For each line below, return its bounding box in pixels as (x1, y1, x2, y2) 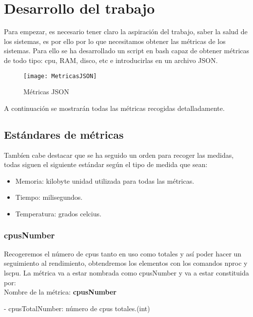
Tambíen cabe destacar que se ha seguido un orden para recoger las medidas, (4, 149, 234, 160)
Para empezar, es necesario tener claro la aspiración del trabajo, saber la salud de (4, 26, 248, 37)
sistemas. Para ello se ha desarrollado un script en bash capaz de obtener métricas (4, 45, 250, 56)
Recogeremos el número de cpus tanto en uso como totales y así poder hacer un (4, 248, 242, 258)
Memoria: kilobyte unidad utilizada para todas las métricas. (15, 175, 195, 186)
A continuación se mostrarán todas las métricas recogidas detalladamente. (4, 103, 225, 113)
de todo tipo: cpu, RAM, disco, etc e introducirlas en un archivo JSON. (4, 55, 218, 65)
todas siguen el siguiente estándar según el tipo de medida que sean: (4, 159, 208, 169)
